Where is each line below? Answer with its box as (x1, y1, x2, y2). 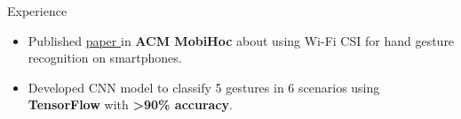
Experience (7, 2, 68, 19)
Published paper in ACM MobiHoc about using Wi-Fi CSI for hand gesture (28, 31, 455, 49)
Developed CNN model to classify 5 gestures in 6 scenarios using (28, 78, 380, 96)
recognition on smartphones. (28, 48, 182, 67)
